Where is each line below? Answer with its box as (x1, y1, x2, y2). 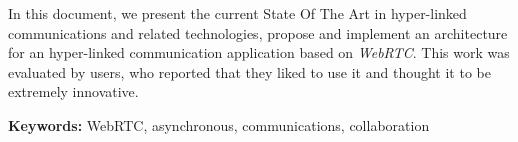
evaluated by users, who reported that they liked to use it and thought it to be (8, 61, 491, 82)
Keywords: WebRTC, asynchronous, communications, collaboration (8, 114, 430, 135)
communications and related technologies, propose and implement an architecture (8, 22, 508, 43)
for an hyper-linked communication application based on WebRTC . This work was (8, 42, 510, 63)
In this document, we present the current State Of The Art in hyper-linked (8, 3, 467, 23)
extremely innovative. (8, 81, 139, 102)
